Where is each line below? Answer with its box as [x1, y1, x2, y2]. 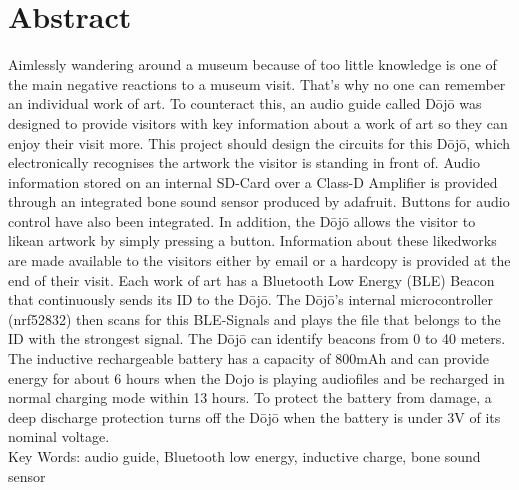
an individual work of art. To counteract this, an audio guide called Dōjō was [8, 93, 482, 114]
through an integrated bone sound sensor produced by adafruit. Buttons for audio [8, 191, 510, 212]
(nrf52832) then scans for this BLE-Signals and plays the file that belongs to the [8, 308, 501, 329]
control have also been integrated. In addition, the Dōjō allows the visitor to [8, 210, 476, 231]
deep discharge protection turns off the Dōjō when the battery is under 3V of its [8, 406, 501, 427]
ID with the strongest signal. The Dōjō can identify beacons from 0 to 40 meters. [8, 328, 506, 349]
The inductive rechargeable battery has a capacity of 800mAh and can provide [8, 348, 489, 369]
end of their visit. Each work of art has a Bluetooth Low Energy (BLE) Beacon [8, 269, 495, 290]
